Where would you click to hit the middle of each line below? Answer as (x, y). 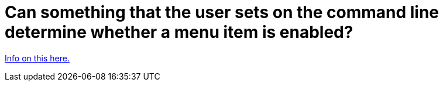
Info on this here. (37, 58)
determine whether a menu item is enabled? (179, 32)
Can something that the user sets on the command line (222, 12)
